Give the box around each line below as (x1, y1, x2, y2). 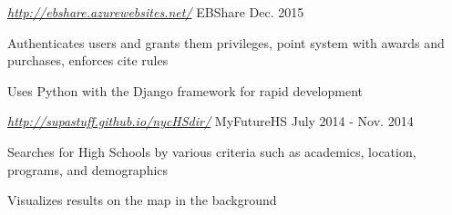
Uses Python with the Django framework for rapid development (7, 81, 363, 100)
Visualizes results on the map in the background (7, 191, 277, 210)
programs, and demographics (7, 160, 169, 179)
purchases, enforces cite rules (7, 51, 169, 70)
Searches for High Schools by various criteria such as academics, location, (7, 142, 416, 161)
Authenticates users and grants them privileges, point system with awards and (7, 33, 445, 52)
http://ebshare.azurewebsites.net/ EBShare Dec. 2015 (7, 3, 304, 21)
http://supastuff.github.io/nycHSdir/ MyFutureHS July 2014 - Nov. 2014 (7, 112, 414, 131)
